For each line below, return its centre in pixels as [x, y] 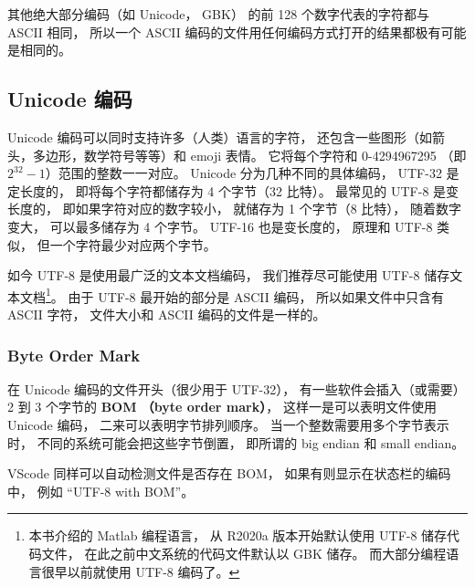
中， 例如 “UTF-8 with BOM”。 [101, 491]
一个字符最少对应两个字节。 [133, 244]
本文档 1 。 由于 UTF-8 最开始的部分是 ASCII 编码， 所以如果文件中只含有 [226, 295]
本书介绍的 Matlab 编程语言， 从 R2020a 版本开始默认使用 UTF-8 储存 [238, 535]
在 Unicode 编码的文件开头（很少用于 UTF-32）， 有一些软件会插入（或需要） [237, 388]
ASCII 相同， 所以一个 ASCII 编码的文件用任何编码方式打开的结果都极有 [224, 31]
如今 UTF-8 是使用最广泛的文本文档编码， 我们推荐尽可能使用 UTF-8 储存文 [235, 275]
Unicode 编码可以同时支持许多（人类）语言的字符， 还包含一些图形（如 [220, 136]
